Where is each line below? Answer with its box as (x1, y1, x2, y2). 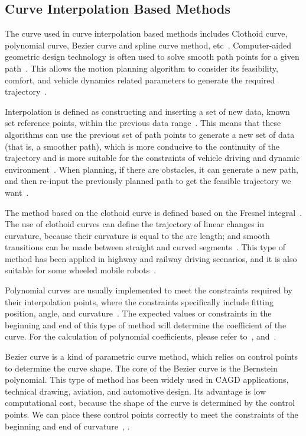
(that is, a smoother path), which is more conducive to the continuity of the (5, 140, 280, 152)
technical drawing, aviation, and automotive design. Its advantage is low (5, 385, 266, 397)
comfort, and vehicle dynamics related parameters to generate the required (5, 73, 275, 86)
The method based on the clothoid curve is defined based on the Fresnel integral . (5, 206, 302, 218)
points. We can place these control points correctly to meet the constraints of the (5, 408, 298, 421)
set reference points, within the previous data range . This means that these (5, 117, 281, 129)
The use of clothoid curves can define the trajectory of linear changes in (5, 218, 265, 230)
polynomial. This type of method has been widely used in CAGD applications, (5, 373, 289, 386)
